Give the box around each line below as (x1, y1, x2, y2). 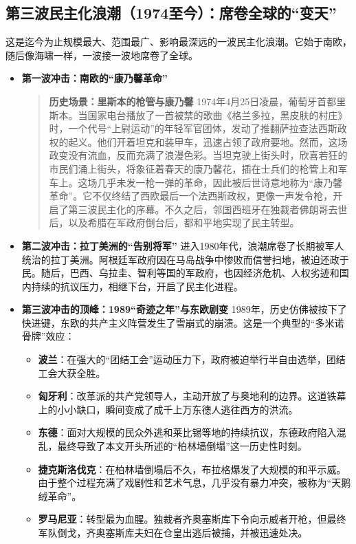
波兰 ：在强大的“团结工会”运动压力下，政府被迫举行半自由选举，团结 (38, 352, 346, 367)
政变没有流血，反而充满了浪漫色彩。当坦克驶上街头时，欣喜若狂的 (49, 148, 348, 162)
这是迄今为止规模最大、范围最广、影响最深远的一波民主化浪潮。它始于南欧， (5, 34, 352, 49)
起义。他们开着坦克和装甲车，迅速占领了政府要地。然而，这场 (68, 134, 348, 149)
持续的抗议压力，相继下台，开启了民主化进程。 (31, 279, 243, 293)
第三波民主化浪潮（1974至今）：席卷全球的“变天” (5, 2, 337, 23)
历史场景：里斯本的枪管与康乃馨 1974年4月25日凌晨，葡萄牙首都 (49, 94, 337, 108)
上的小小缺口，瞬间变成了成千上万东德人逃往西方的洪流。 (38, 402, 298, 416)
